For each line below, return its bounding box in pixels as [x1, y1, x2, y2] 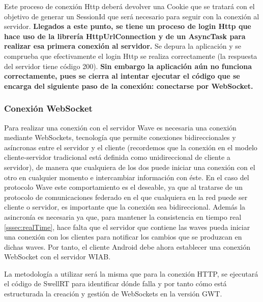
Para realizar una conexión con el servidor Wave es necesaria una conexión [4, 122, 237, 132]
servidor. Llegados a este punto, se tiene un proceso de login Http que [4, 21, 251, 31]
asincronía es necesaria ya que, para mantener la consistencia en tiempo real [4, 211, 242, 222]
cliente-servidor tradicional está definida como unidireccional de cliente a [4, 152, 230, 162]
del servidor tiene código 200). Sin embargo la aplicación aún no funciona [4, 60, 252, 71]
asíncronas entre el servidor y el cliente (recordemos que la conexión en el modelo [4, 142, 257, 152]
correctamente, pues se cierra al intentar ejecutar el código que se [4, 71, 240, 81]
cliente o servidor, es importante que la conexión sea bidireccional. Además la [4, 202, 246, 212]
